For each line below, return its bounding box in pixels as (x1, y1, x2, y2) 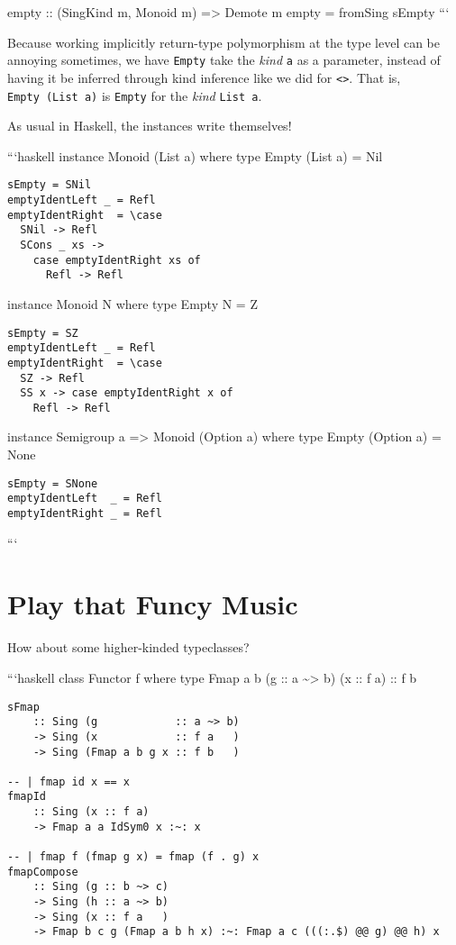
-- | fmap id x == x (7, 775, 131, 788)
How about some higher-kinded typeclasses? (7, 638, 250, 657)
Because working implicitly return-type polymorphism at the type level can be (7, 32, 441, 51)
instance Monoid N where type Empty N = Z (7, 294, 258, 313)
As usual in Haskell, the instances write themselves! (7, 116, 292, 135)
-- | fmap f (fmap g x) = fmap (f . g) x (7, 850, 260, 864)
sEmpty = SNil (7, 178, 92, 192)
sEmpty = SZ (7, 326, 78, 340)
